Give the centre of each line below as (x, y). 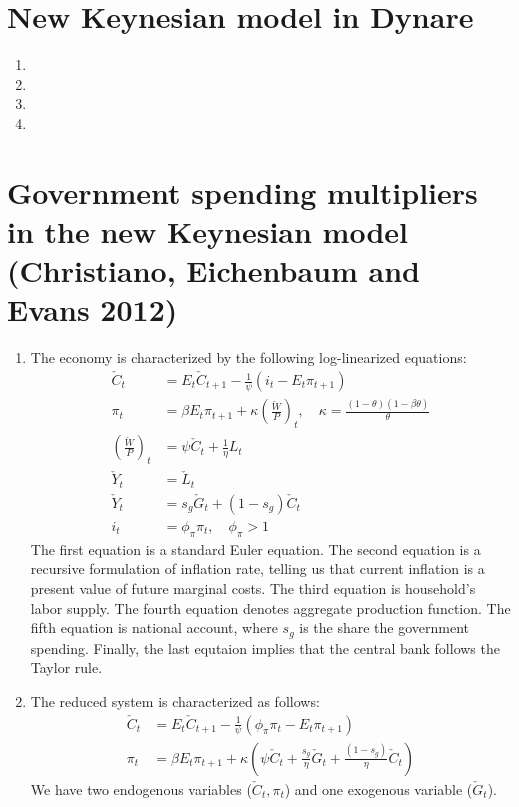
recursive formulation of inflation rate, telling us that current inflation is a (257, 568)
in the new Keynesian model (208, 230)
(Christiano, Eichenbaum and (213, 270)
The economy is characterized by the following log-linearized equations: (248, 357)
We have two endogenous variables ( (141, 788)
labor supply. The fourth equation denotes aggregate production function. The (270, 607)
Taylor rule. (66, 667)
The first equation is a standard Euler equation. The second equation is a (255, 548)
